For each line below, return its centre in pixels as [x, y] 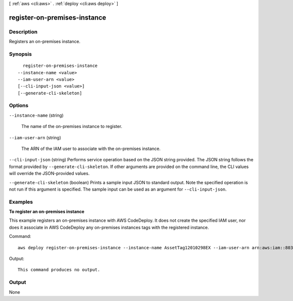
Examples [21, 202]
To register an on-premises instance [47, 212]
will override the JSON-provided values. [49, 173]
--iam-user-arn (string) [35, 137]
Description [23, 32]
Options [19, 106]
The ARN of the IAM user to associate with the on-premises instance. [91, 149]
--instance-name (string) [36, 115]
